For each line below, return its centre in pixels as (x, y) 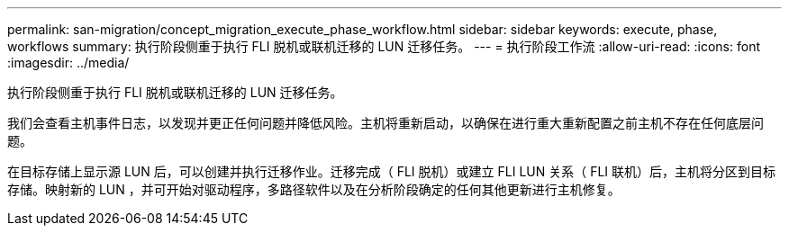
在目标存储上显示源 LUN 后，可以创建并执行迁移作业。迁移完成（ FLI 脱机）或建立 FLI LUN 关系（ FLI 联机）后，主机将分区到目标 (392, 171)
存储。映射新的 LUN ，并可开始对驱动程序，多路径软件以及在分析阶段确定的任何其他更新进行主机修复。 (314, 189)
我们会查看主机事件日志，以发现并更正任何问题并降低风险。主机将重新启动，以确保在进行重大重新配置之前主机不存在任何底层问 (385, 123)
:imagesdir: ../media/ (68, 63)
